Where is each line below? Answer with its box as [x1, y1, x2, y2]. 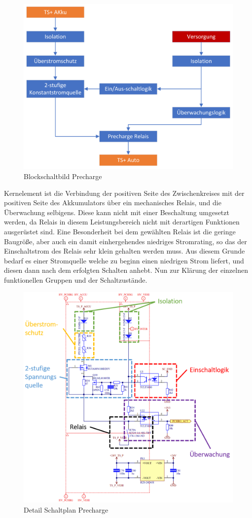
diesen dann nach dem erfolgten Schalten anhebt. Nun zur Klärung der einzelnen [4, 265, 248, 275]
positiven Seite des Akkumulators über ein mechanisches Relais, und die [4, 197, 221, 208]
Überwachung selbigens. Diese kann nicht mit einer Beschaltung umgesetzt [4, 207, 229, 217]
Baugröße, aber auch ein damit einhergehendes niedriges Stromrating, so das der [4, 236, 247, 246]
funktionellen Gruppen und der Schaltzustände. [4, 274, 147, 285]
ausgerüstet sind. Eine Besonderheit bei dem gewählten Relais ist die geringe [4, 226, 236, 236]
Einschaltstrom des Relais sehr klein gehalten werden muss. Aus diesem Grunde [4, 246, 245, 256]
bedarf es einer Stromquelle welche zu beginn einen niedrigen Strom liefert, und [4, 255, 244, 265]
